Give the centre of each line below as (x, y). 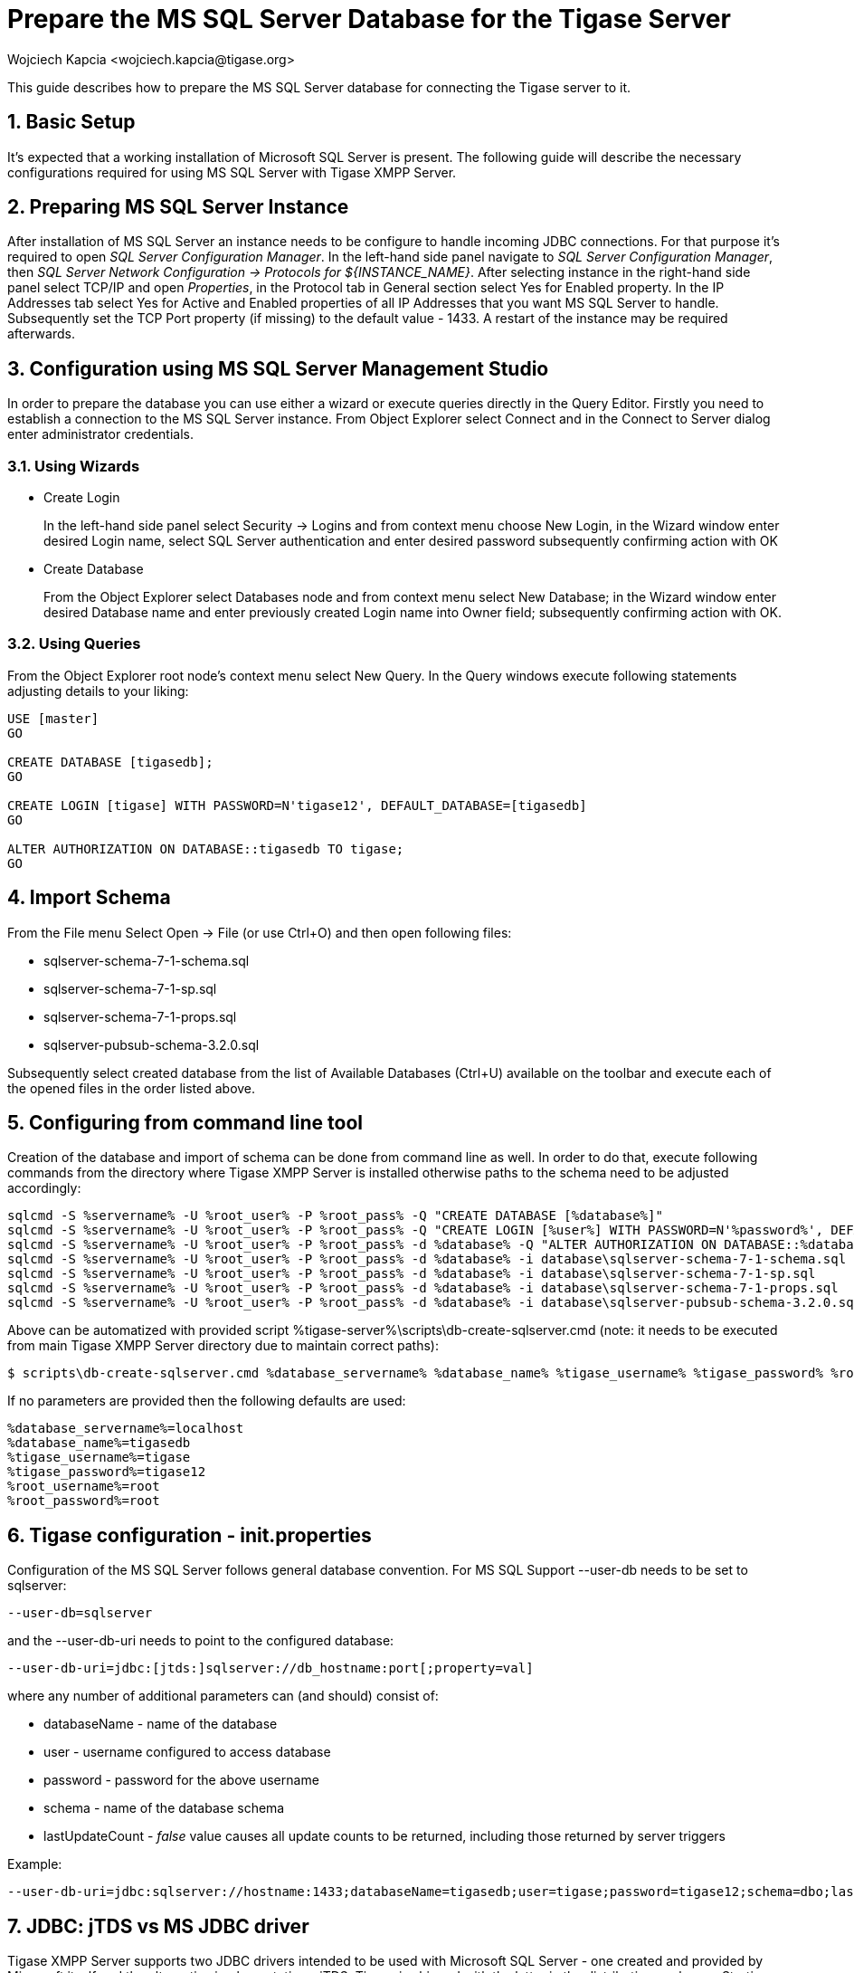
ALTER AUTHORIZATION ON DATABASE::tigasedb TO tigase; (206, 848)
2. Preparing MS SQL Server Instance (178, 207)
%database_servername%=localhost (126, 1429)
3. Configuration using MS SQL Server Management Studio (278, 368)
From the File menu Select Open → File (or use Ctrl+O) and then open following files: (260, 932)
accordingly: (44, 1188)
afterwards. (41, 334)
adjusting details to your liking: (98, 691)
